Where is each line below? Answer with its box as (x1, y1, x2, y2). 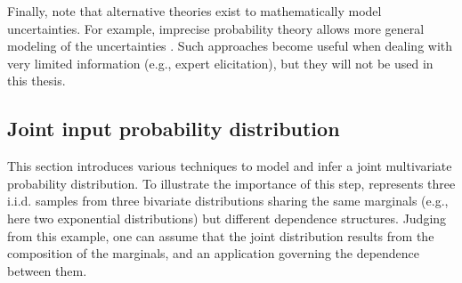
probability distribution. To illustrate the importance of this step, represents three (7, 174, 456, 192)
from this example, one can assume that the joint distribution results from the (7, 226, 434, 245)
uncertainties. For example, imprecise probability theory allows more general (7, 19, 425, 37)
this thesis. (7, 71, 66, 90)
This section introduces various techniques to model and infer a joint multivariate (7, 157, 452, 175)
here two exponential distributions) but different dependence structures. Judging (7, 208, 447, 227)
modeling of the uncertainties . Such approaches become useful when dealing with (7, 36, 453, 55)
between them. (7, 261, 87, 279)
